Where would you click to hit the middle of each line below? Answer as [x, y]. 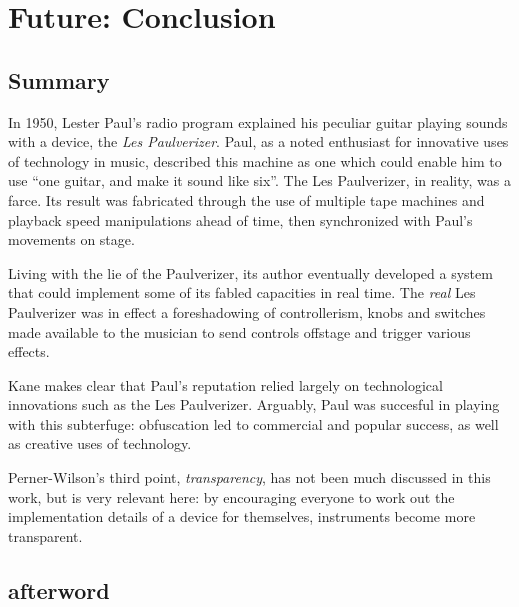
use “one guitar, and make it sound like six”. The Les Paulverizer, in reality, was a [259, 180]
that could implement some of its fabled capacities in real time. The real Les [242, 292]
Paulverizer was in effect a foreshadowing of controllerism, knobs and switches [247, 311]
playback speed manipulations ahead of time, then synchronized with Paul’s [240, 219]
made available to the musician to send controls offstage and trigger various [239, 331]
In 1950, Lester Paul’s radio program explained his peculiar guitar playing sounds [258, 121]
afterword [59, 589]
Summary [59, 79]
